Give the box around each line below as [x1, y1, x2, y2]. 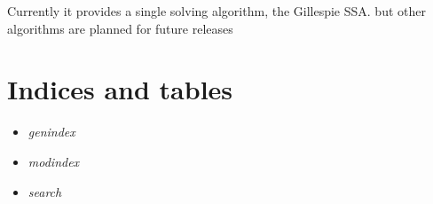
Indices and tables [7, 71, 233, 107]
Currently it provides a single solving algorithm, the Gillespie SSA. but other [7, 2, 426, 20]
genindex [28, 122, 75, 141]
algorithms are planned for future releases [7, 19, 233, 37]
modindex [28, 152, 80, 170]
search [28, 182, 62, 200]
